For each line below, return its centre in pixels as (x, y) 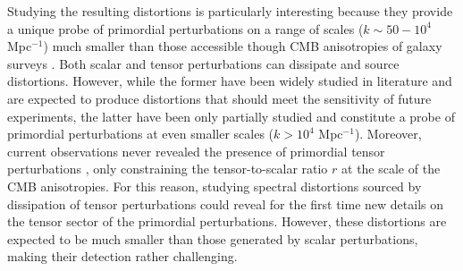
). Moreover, (388, 134)
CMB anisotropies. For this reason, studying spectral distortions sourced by (215, 186)
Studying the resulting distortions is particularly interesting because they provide (230, 11)
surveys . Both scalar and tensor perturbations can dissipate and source (203, 63)
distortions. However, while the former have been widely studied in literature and (230, 81)
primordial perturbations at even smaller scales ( (141, 134)
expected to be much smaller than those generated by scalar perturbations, (213, 238)
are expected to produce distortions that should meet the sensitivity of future (219, 98)
